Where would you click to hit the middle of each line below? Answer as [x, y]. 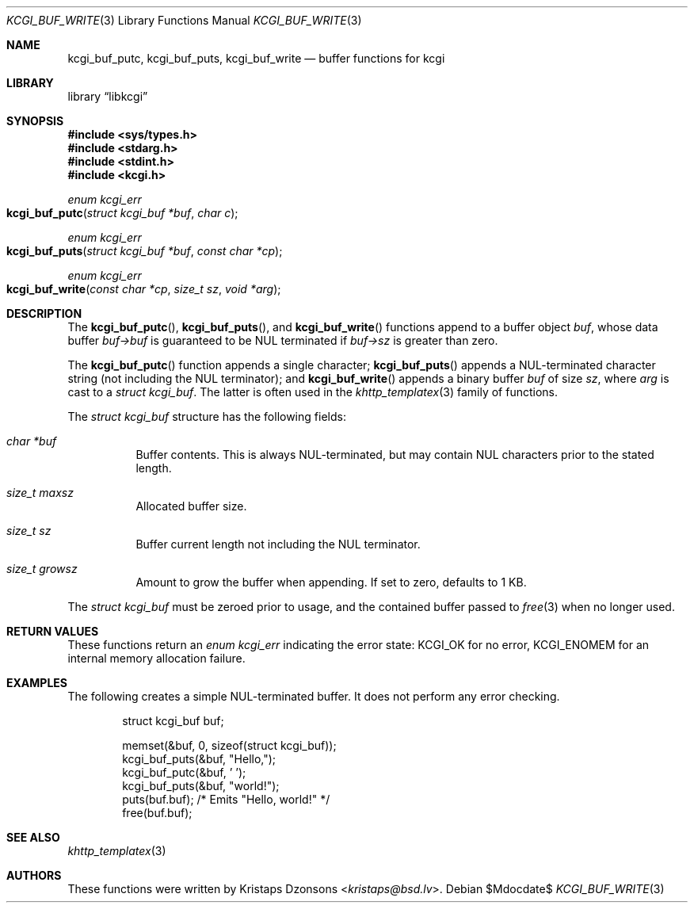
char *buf [32, 441]
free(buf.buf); [157, 813]
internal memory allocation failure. [156, 658]
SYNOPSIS [35, 121]
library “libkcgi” [108, 96]
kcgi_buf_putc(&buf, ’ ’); [184, 772]
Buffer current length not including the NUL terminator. [278, 544]
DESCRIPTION [44, 313]
